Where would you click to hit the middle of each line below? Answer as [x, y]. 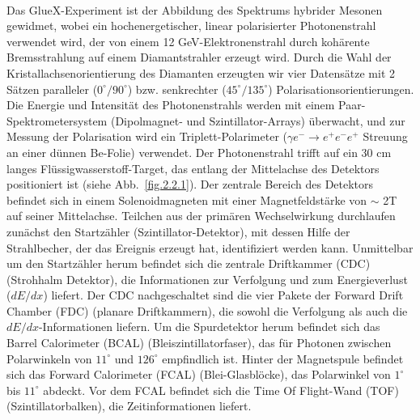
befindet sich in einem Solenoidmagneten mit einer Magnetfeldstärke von [187, 199]
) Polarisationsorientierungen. [341, 89]
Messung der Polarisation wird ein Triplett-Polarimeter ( [147, 136]
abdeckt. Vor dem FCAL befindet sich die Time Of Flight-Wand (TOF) [221, 390]
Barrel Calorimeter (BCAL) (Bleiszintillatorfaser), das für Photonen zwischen [199, 343]
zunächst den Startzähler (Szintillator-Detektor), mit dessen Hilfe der [178, 231]
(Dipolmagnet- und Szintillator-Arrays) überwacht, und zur [258, 120]
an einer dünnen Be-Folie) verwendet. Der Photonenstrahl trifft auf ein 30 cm [199, 152]
